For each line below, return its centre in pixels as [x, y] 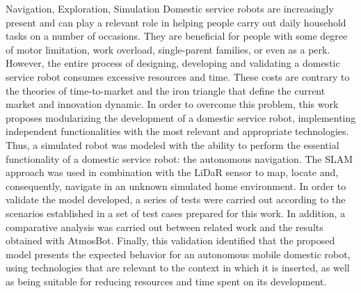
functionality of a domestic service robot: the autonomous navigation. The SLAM [179, 158]
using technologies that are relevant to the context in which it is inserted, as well [178, 268]
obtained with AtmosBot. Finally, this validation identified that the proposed [170, 240]
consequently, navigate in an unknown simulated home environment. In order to [176, 185]
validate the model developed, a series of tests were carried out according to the [176, 199]
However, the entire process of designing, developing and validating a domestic [173, 63]
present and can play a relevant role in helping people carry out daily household [176, 22]
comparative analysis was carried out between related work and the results [165, 227]
